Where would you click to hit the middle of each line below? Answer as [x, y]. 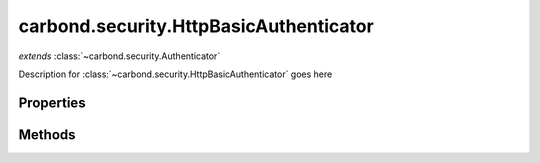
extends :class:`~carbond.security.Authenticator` [119, 56]
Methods [47, 134]
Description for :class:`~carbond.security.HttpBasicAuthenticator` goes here [175, 74]
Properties [52, 102]
